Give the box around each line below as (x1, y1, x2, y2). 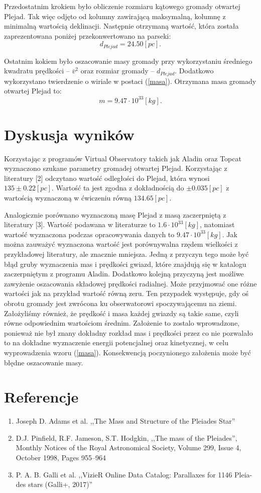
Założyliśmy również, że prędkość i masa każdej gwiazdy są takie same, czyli (4, 308, 239, 318)
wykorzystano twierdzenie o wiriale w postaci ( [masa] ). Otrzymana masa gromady (4, 75, 256, 86)
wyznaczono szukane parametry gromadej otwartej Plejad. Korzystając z (4, 163, 227, 173)
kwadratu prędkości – (4, 65, 70, 76)
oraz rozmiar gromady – (80, 65, 155, 76)
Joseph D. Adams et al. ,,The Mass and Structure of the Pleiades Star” (16, 416, 235, 426)
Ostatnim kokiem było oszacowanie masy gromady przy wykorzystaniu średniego (4, 55, 252, 66)
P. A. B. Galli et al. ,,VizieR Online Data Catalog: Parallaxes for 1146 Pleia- (16, 469, 252, 479)
